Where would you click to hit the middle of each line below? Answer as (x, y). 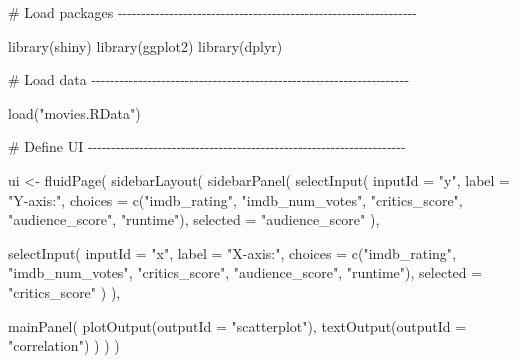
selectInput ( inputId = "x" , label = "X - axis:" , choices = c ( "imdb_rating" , (232, 252)
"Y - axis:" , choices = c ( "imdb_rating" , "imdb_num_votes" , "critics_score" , (235, 199)
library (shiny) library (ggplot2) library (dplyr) (145, 45)
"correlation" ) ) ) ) (64, 345)
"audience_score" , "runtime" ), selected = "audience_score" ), (194, 219)
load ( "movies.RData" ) (74, 112)
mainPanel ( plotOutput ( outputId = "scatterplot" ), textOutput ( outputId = (237, 325)
